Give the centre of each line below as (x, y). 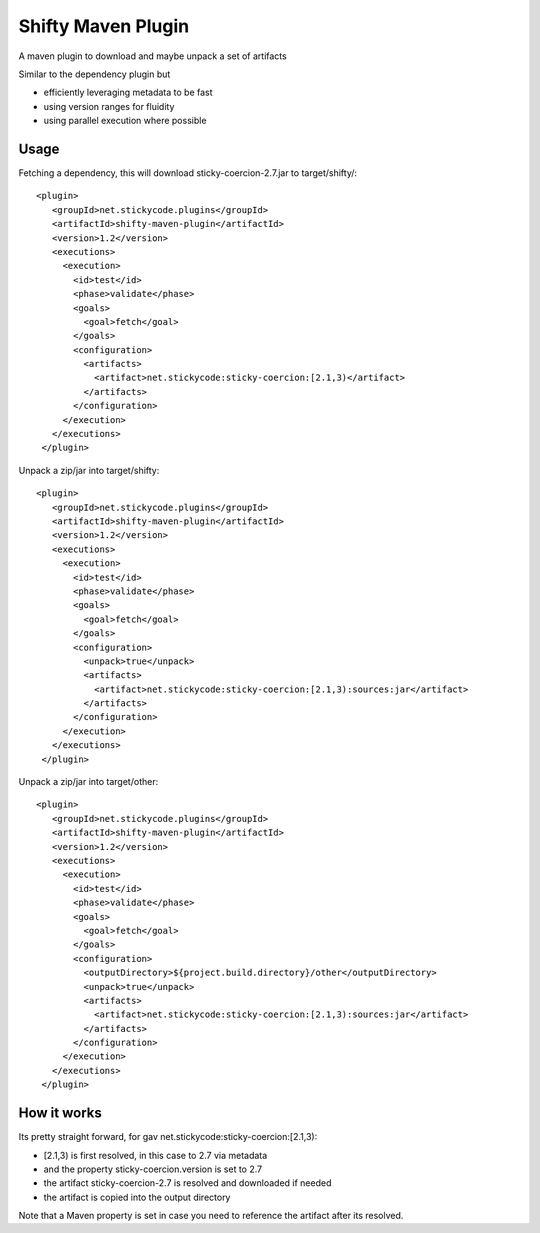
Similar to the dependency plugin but (94, 74)
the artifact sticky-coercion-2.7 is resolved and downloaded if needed (187, 1183)
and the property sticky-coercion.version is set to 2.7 (153, 1169)
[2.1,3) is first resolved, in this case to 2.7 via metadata (155, 1155)
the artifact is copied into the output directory (137, 1197)
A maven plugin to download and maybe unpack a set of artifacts (152, 56)
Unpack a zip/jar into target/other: (88, 782)
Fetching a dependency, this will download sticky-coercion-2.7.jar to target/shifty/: (188, 173)
